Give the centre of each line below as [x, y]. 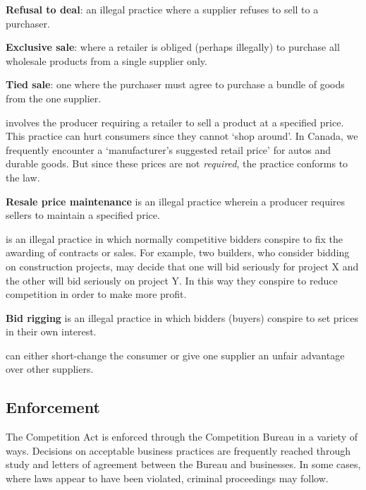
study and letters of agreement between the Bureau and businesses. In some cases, [183, 464]
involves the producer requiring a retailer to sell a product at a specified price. [175, 122]
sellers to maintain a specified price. [83, 215]
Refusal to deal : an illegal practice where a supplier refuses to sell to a [162, 9]
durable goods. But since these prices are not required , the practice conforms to [177, 163]
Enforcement [53, 407]
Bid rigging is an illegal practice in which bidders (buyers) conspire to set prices [182, 317]
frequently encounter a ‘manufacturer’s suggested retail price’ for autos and [169, 149]
